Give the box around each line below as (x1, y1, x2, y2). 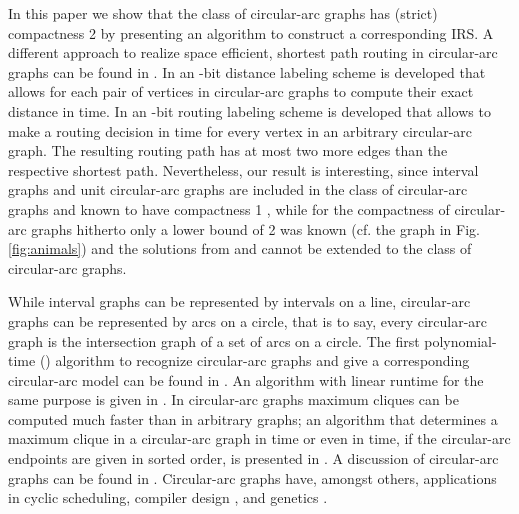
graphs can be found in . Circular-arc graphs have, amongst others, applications (8, 467, 497, 488)
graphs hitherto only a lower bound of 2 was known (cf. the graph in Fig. (31, 218, 480, 239)
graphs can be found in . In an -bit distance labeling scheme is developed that (8, 61, 486, 82)
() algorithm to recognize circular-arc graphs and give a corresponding (39, 350, 470, 371)
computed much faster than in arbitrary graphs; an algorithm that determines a (8, 408, 498, 429)
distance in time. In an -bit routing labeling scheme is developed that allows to (8, 100, 491, 121)
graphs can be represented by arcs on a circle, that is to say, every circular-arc (8, 310, 488, 331)
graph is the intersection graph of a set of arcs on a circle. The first (8, 330, 420, 351)
